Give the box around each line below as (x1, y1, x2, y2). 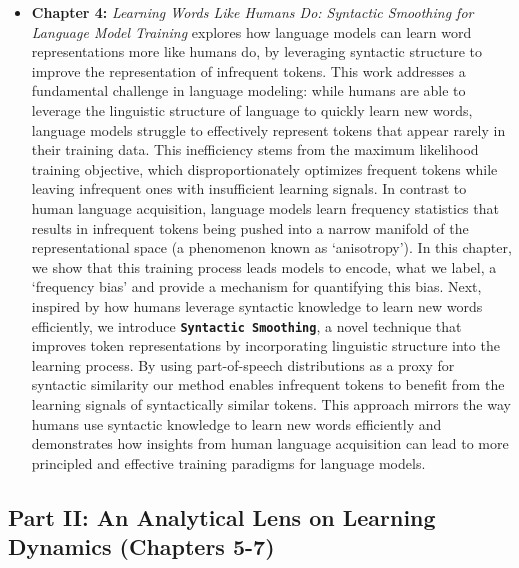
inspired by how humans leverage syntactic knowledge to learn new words (31, 295, 483, 316)
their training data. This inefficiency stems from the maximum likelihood (31, 139, 479, 160)
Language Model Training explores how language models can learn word (31, 21, 472, 42)
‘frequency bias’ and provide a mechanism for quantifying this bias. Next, (31, 276, 482, 297)
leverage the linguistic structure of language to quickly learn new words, (31, 99, 473, 120)
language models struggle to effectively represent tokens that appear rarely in (31, 119, 506, 140)
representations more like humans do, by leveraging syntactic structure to (31, 41, 482, 62)
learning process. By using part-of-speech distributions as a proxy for (31, 354, 455, 375)
